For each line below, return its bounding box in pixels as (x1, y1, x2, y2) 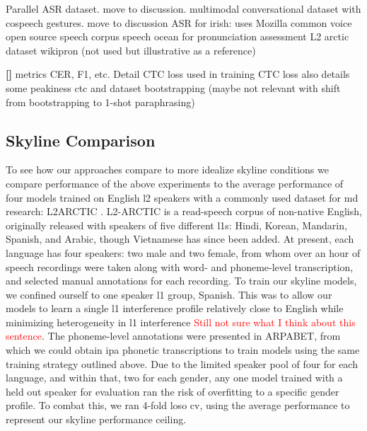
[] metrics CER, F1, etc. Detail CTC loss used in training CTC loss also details (6, 67, 350, 81)
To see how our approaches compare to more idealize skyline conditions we (6, 162, 329, 177)
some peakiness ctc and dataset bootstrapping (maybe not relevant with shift (6, 80, 341, 95)
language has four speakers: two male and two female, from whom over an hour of (6, 245, 361, 260)
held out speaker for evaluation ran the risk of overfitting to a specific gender (6, 384, 339, 398)
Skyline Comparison (6, 129, 156, 151)
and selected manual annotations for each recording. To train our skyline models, (6, 273, 357, 288)
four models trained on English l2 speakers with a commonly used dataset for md (6, 190, 359, 205)
